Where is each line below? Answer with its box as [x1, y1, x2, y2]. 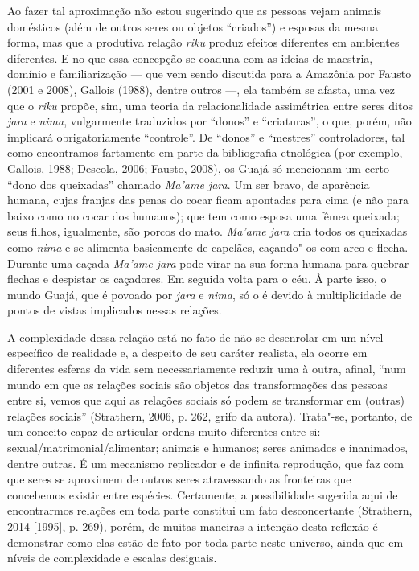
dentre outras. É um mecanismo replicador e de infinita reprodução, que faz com [7, 454, 404, 471]
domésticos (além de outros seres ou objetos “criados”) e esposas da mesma [7, 18, 378, 35]
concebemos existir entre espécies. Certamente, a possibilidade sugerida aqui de [7, 486, 398, 503]
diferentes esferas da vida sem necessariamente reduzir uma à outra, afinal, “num [7, 360, 406, 377]
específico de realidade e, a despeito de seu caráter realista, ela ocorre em [7, 344, 368, 361]
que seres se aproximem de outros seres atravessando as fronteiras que [7, 470, 351, 487]
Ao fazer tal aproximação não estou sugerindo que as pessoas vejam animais [7, 2, 381, 18]
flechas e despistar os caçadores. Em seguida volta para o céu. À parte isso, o [7, 270, 387, 287]
